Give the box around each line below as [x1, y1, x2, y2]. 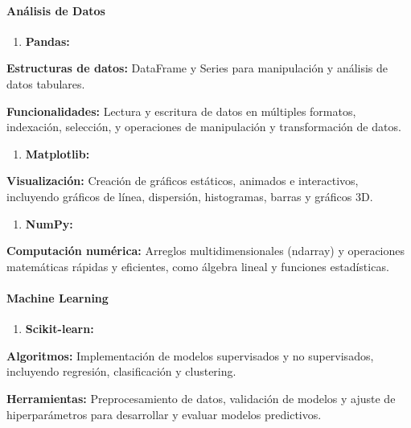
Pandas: [25, 32, 70, 49]
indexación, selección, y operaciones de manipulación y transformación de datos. [6, 118, 401, 135]
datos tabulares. [6, 75, 85, 92]
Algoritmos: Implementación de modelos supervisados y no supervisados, [6, 347, 374, 364]
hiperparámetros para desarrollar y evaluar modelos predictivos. [6, 405, 322, 422]
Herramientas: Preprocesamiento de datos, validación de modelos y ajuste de [6, 389, 396, 406]
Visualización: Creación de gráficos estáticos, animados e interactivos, [6, 172, 359, 189]
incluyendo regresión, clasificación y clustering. [6, 363, 236, 380]
